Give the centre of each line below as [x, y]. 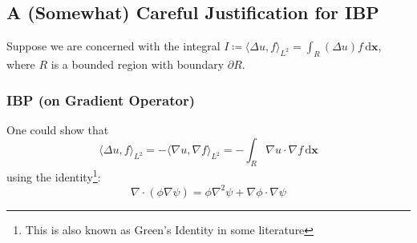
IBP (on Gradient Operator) [101, 100]
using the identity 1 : [54, 175]
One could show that [58, 129]
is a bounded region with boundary [138, 64]
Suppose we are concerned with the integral [113, 46]
